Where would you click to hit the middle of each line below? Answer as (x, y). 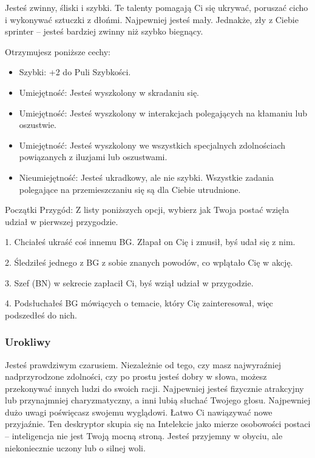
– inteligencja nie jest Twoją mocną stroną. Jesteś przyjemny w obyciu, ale (144, 436)
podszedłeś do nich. (41, 315)
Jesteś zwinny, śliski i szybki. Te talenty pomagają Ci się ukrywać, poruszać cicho (157, 7)
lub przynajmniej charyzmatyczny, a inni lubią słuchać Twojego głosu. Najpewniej (158, 400)
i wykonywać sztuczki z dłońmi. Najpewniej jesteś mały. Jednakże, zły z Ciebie (152, 19)
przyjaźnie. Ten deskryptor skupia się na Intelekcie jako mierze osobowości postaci (158, 424)
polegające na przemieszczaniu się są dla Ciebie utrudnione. (130, 189)
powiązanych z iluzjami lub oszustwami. (93, 157)
